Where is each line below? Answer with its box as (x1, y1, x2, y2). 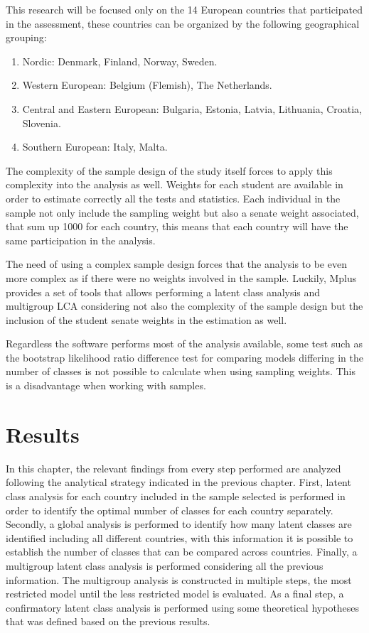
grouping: (6, 30, 47, 45)
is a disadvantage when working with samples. (6, 378, 206, 393)
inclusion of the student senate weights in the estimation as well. (6, 312, 287, 327)
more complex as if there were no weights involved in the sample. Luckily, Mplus (6, 270, 357, 285)
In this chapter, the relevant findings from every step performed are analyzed (6, 460, 341, 475)
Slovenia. (22, 115, 61, 130)
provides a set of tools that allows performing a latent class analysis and (6, 284, 321, 299)
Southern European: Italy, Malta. (22, 139, 168, 154)
